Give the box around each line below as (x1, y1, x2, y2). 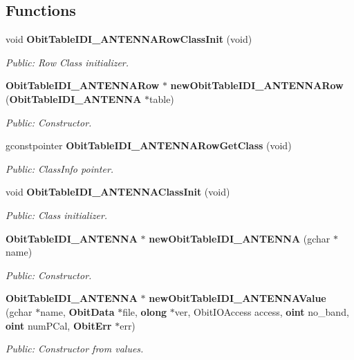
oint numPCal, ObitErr (6, 318, 112, 332)
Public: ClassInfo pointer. (6, 161, 114, 176)
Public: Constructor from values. (6, 341, 144, 356)
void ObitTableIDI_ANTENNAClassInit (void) (6, 184, 230, 199)
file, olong (122, 304, 167, 319)
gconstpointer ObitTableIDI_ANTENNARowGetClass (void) (6, 138, 292, 153)
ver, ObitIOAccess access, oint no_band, (174, 304, 349, 319)
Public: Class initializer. (6, 207, 108, 222)
